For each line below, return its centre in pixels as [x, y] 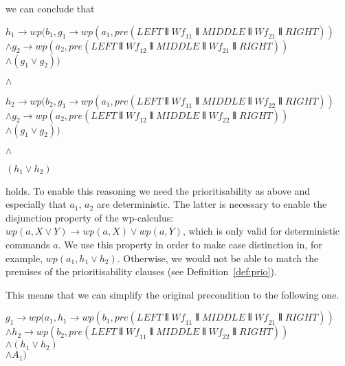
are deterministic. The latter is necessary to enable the [212, 204]
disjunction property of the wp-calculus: [90, 217]
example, [24, 258]
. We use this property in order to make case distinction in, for [190, 244]
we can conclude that [50, 8]
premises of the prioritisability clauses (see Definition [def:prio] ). [141, 271]
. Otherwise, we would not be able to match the [218, 258]
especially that [36, 204]
